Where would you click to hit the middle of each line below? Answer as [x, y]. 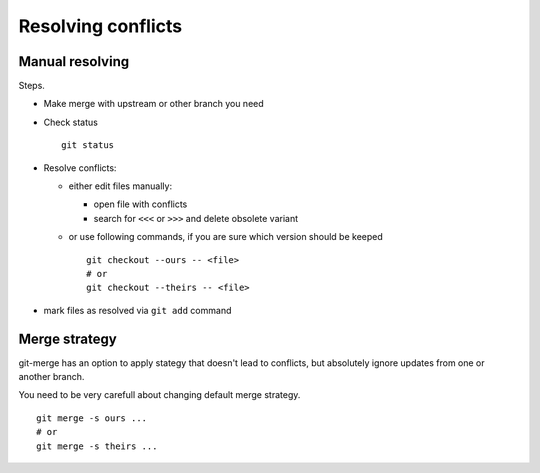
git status [88, 145]
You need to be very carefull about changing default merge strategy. [159, 395]
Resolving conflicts [100, 26]
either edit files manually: [120, 186]
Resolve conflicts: [80, 167]
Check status [71, 122]
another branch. [51, 377]
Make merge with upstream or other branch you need [153, 104]
